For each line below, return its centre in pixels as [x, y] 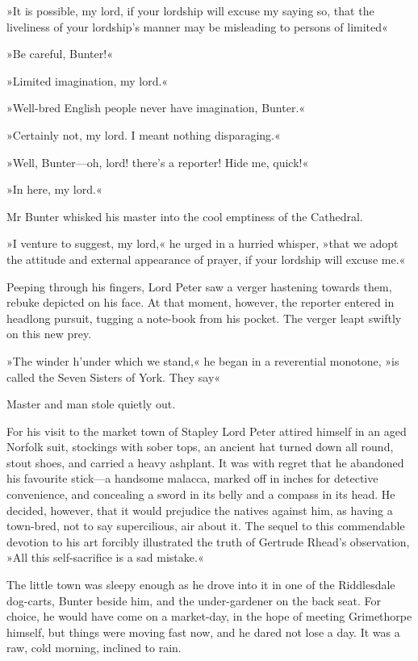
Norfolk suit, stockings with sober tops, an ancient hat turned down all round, [200, 447]
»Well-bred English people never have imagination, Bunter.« [156, 108]
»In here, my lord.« [54, 189]
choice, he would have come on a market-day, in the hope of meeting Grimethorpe [209, 616]
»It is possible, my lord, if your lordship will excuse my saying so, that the [190, 10]
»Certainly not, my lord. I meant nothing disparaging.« [144, 134]
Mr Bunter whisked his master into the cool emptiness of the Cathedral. [185, 216]
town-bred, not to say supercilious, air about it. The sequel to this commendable [206, 526]
